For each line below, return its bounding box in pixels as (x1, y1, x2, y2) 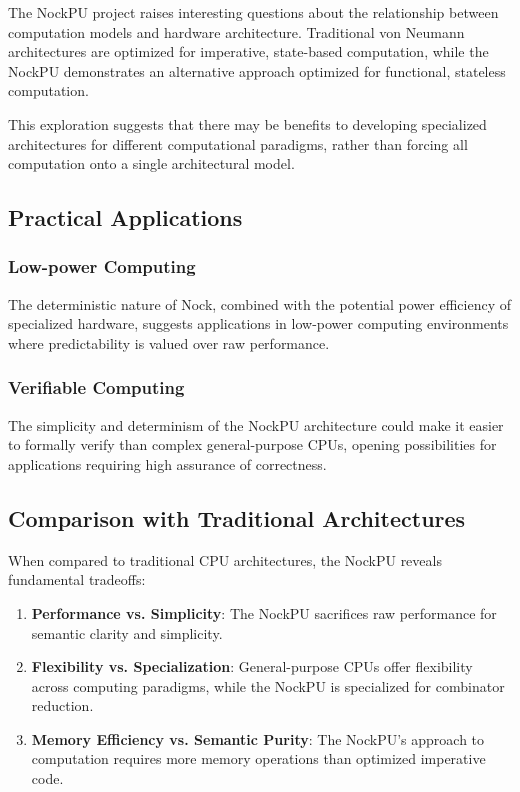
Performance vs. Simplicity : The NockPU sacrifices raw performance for (31, 602, 497, 623)
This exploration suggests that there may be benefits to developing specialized (8, 113, 487, 134)
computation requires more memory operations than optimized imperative (31, 748, 486, 769)
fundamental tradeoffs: (8, 569, 146, 590)
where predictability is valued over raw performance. (8, 332, 330, 353)
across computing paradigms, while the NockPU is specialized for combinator (31, 675, 505, 696)
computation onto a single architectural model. (8, 153, 295, 174)
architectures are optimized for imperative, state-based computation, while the (8, 41, 489, 62)
